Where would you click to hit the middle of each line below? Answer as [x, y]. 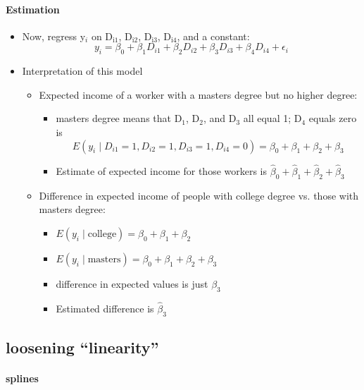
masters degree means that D [119, 118]
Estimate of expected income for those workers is [162, 170]
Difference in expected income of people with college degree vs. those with [199, 195]
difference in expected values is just [132, 283]
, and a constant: [213, 36]
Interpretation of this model [82, 71]
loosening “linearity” [82, 347]
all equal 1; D [272, 118]
